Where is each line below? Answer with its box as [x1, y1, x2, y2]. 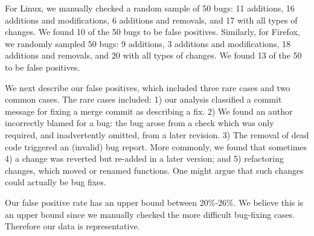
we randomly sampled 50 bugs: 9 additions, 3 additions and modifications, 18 [5, 37, 290, 49]
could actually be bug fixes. [5, 176, 106, 188]
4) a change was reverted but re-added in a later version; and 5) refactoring [5, 152, 284, 165]
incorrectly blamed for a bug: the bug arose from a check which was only [5, 116, 274, 129]
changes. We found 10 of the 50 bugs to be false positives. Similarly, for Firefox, [5, 25, 300, 38]
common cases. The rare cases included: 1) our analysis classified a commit [5, 93, 282, 106]
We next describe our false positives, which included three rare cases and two [5, 81, 290, 94]
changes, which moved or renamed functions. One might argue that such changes [5, 164, 304, 176]
